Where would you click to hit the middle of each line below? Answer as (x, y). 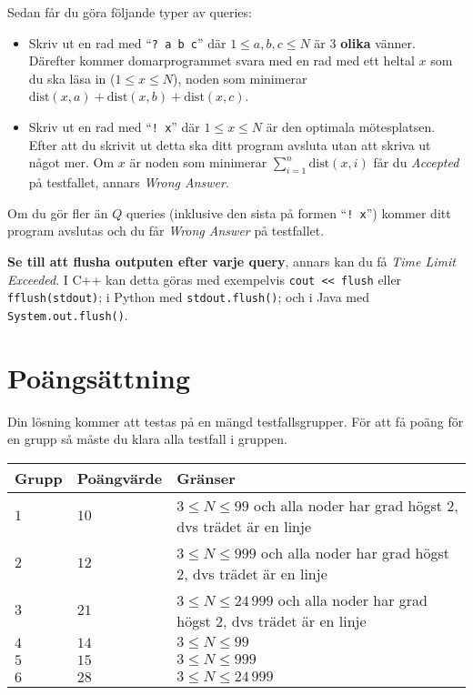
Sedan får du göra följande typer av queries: (130, 12)
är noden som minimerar (198, 162)
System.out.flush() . (68, 314)
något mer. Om (71, 162)
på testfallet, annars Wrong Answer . (129, 182)
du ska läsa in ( (72, 78)
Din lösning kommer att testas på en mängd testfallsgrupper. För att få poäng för (236, 421)
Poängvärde (120, 478)
